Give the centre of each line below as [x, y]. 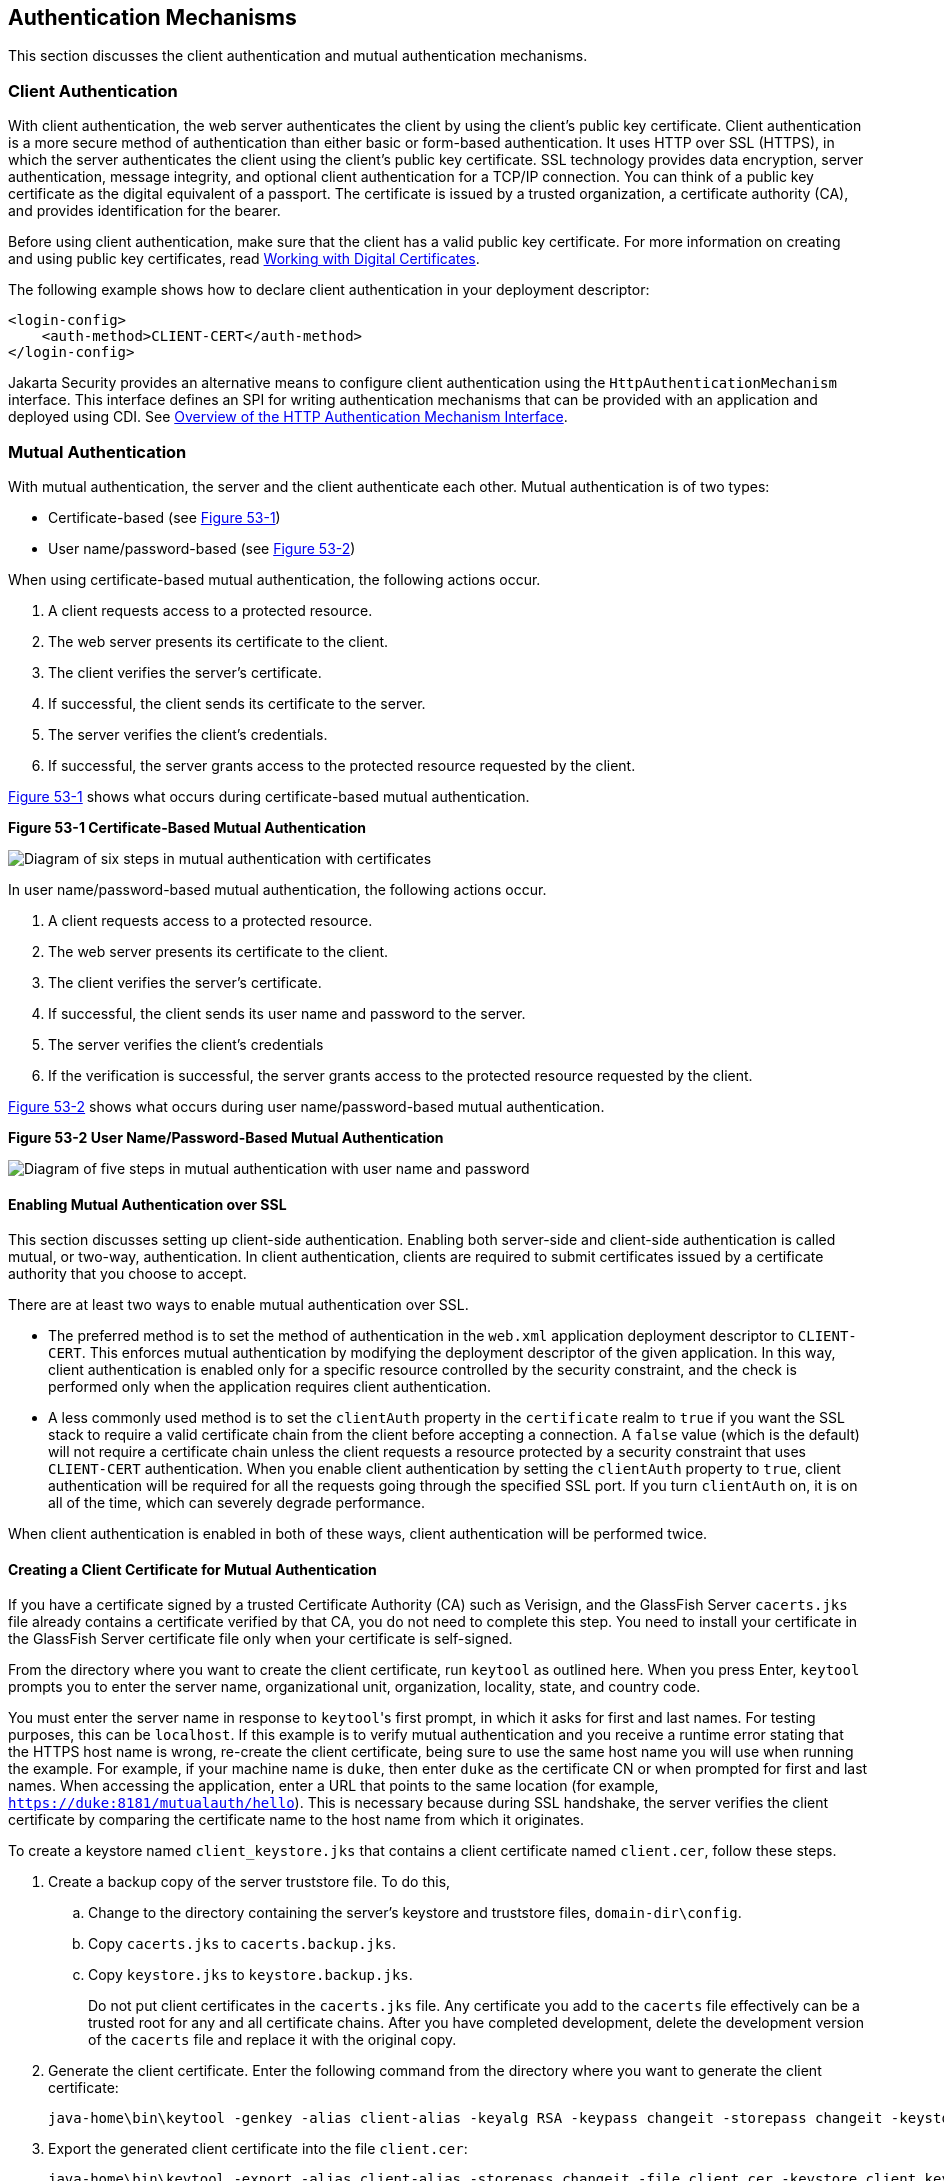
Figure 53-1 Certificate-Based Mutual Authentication [187, 827]
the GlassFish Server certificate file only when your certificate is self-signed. [260, 1639]
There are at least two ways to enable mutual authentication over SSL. [238, 1305]
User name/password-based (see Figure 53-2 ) [202, 548]
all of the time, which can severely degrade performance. [237, 1503]
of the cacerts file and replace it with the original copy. [272, 2040]
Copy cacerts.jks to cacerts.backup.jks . [242, 1944]
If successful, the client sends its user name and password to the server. [287, 1013]
